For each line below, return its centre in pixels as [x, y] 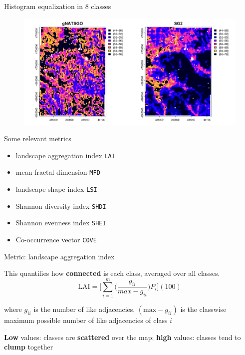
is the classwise [203, 309]
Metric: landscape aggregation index [59, 256]
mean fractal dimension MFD [58, 172]
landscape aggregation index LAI [65, 155]
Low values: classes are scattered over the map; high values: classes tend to [122, 337]
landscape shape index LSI [56, 189]
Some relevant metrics [38, 138]
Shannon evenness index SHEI [61, 223]
